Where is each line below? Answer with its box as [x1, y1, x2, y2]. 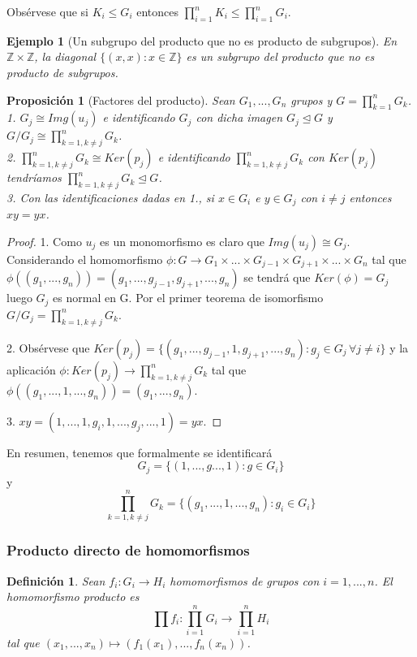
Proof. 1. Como [6, 233, 82, 250]
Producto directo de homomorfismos [6, 540, 250, 560]
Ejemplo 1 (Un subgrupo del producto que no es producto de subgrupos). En [6, 32, 398, 49]
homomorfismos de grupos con [170, 572, 320, 589]
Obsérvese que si [6, 3, 88, 19]
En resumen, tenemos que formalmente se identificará [6, 443, 273, 460]
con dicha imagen [196, 109, 283, 126]
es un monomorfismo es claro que [100, 233, 264, 250]
